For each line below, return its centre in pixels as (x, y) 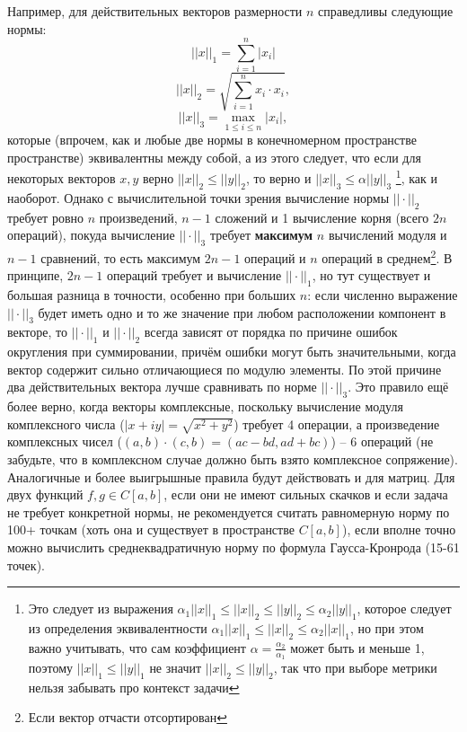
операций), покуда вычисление (91, 235)
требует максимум (261, 235)
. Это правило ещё (398, 387)
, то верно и (278, 177)
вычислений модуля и (388, 235)
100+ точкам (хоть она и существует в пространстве (151, 529)
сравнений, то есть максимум (121, 257)
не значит (176, 668)
